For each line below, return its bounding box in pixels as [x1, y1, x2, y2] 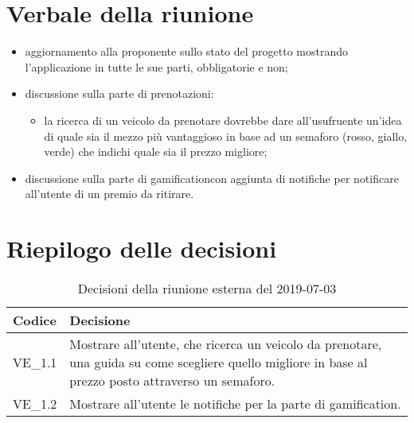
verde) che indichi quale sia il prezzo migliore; [44, 143, 268, 160]
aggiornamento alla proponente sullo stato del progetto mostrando [25, 43, 349, 60]
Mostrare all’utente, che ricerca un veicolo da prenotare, [69, 335, 382, 353]
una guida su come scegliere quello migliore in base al [69, 353, 368, 371]
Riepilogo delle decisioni [6, 232, 277, 265]
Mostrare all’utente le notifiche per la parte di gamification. [69, 394, 401, 413]
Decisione [69, 311, 131, 329]
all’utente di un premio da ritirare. [25, 185, 194, 202]
